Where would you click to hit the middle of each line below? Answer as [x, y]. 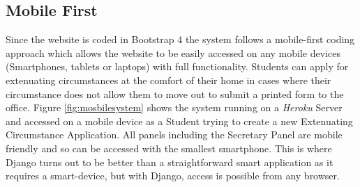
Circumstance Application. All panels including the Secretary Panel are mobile [174, 135]
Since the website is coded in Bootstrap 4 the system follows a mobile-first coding [180, 39]
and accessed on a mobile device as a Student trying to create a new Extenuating [179, 121]
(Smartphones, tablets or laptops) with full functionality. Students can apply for [177, 66]
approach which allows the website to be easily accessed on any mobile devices [173, 52]
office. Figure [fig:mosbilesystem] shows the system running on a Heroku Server [174, 107]
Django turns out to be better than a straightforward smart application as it [170, 162]
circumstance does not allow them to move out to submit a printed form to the [175, 93]
